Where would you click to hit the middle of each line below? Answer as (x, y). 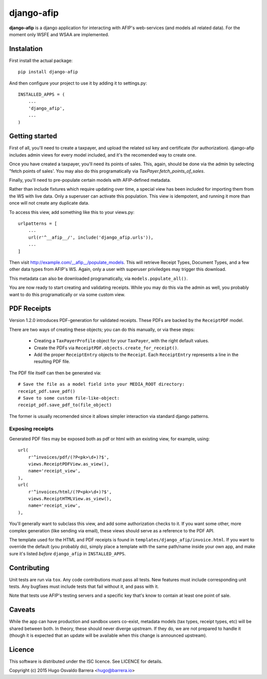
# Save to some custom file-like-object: (69, 398)
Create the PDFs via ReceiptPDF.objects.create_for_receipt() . (106, 348)
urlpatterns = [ (38, 224)
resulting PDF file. (52, 362)
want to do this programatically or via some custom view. (67, 294)
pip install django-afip (48, 72)
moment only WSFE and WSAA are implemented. (59, 34)
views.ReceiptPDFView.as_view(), (69, 464)
